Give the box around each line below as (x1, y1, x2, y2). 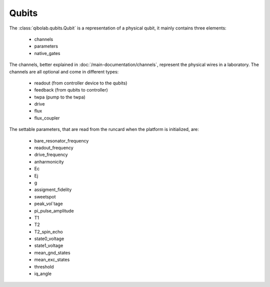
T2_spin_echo (34, 228, 63, 234)
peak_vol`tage (34, 200, 63, 207)
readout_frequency (34, 145, 73, 151)
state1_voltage (34, 242, 63, 248)
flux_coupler (34, 115, 60, 121)
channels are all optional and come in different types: (9, 68, 119, 74)
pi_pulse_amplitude (34, 207, 74, 213)
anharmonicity (34, 158, 64, 164)
